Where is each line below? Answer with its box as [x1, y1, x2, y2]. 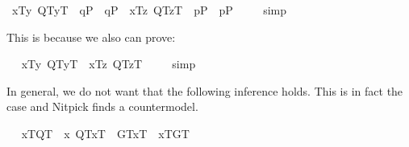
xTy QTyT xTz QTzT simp [21, 55, 196, 72]
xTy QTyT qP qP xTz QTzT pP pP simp [11, 2, 286, 18]
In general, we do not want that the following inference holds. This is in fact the [6, 82, 403, 99]
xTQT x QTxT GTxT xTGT [21, 125, 190, 141]
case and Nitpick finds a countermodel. [6, 98, 198, 115]
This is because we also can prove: [6, 28, 176, 45]
